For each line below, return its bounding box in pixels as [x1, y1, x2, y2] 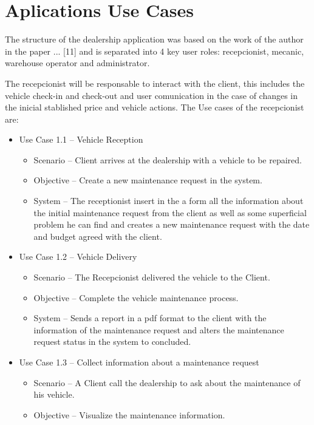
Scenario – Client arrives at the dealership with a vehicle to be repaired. [33, 153, 302, 166]
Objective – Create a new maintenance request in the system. [33, 174, 262, 186]
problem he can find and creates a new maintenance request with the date [33, 218, 310, 231]
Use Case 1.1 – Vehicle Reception [19, 133, 143, 146]
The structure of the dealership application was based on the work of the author [5, 33, 304, 46]
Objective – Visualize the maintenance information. [33, 408, 225, 421]
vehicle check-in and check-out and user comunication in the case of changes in [5, 89, 298, 101]
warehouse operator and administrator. [5, 56, 150, 69]
